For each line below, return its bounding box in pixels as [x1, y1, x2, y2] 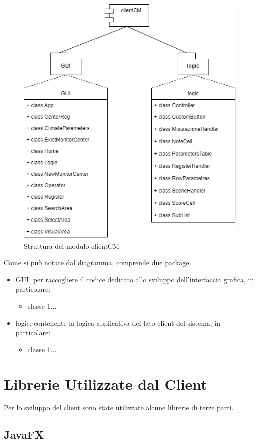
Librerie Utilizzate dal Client [4, 373, 207, 394]
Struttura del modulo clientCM [24, 240, 120, 251]
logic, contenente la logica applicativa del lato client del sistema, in [15, 317, 221, 328]
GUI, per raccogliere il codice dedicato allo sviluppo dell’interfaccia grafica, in [15, 274, 254, 284]
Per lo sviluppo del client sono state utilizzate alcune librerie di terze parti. [4, 402, 234, 413]
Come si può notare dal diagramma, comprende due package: [4, 257, 191, 268]
